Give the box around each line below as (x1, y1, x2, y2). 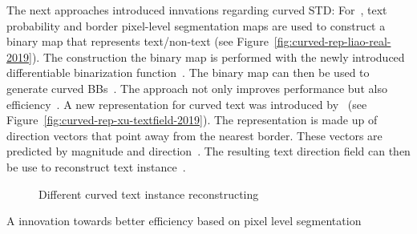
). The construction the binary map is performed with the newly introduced (31, 48, 405, 65)
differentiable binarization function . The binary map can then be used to (6, 64, 370, 81)
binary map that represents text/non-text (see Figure (6, 33, 269, 50)
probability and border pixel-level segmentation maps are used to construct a (6, 17, 386, 34)
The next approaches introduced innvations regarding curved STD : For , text (6, 2, 387, 18)
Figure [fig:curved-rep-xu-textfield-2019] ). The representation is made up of (6, 111, 378, 128)
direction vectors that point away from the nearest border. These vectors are (6, 127, 383, 143)
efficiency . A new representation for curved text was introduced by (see (6, 95, 367, 112)
